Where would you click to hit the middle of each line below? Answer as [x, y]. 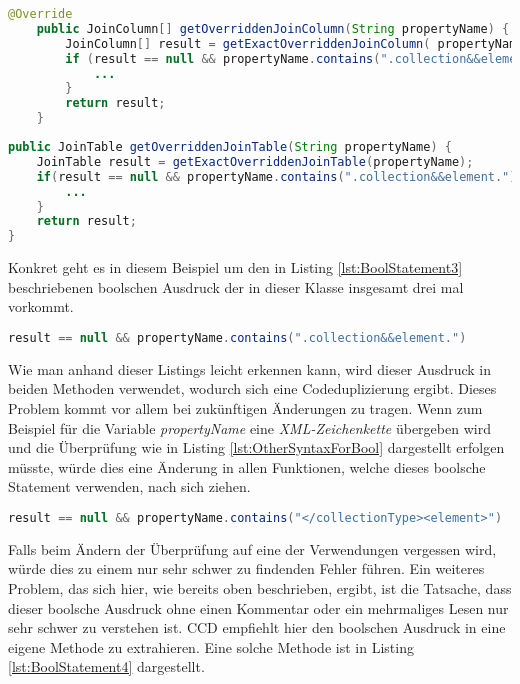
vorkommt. [41, 306]
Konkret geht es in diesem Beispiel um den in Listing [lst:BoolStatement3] [235, 267]
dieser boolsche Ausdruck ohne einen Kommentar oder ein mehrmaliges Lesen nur [258, 607]
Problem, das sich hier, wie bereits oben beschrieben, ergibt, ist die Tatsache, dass [260, 588]
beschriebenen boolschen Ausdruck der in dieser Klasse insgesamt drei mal [236, 286]
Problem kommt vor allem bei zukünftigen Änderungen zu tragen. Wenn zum [245, 407]
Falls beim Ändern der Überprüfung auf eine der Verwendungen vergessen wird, [252, 548]
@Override [40, 14]
